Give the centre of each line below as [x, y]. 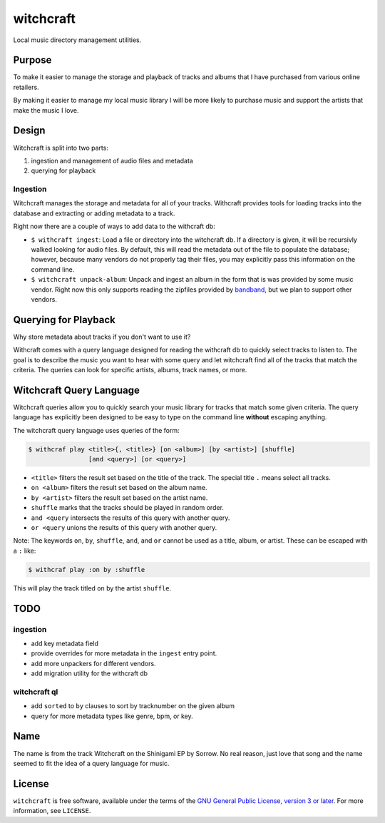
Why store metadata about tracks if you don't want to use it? [102, 337]
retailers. [26, 87]
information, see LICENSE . [52, 811]
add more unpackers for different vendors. [93, 663]
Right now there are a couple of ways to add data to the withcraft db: [114, 226]
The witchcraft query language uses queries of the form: [96, 430]
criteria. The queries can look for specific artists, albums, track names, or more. [130, 370]
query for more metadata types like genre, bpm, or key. [112, 716]
